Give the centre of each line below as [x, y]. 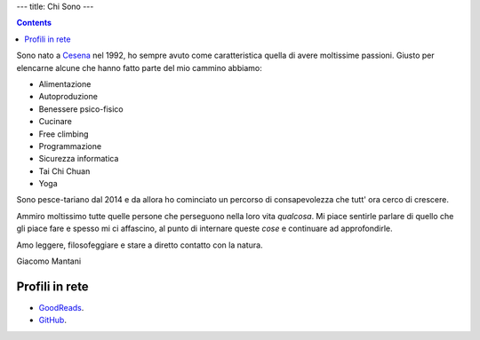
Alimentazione [65, 83]
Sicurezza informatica [79, 159]
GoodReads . [61, 307]
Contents [34, 23]
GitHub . [52, 320]
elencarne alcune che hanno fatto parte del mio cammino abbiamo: [139, 67]
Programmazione [70, 146]
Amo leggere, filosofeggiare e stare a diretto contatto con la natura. [140, 245]
